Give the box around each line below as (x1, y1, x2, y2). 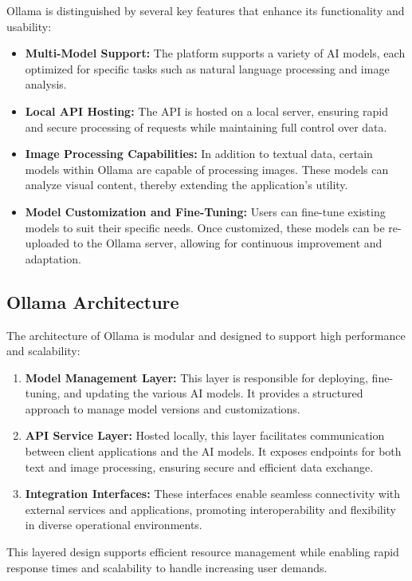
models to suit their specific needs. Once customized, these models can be (25, 219, 385, 235)
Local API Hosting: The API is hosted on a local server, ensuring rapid (25, 102, 388, 119)
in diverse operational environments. (25, 516, 202, 533)
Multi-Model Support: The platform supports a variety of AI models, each (25, 45, 406, 61)
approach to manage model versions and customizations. (25, 400, 300, 417)
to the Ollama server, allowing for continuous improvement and (73, 235, 383, 251)
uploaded (25, 235, 70, 251)
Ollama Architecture (6, 289, 179, 314)
